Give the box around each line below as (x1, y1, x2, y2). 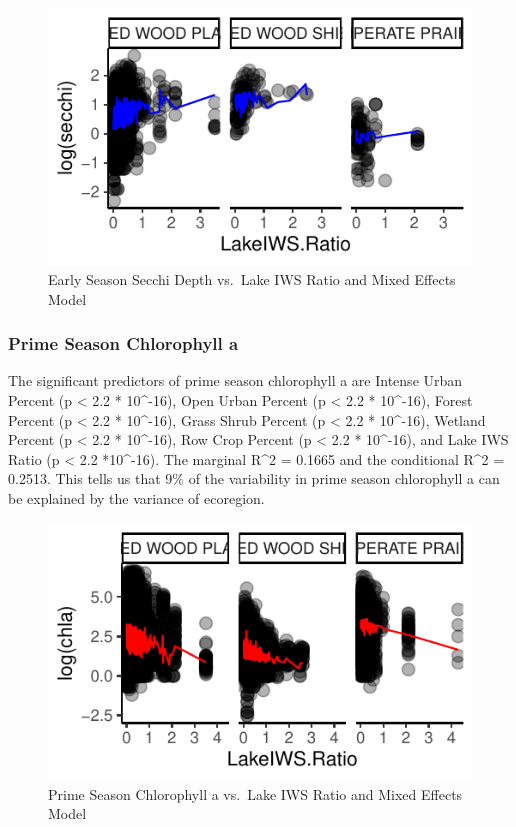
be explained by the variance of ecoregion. (8, 488, 265, 509)
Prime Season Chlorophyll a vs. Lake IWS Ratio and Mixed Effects (48, 783, 463, 804)
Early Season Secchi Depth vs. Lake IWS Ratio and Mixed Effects (48, 269, 456, 290)
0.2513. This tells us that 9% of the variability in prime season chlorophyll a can (8, 468, 500, 489)
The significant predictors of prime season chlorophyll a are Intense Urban (8, 370, 463, 391)
